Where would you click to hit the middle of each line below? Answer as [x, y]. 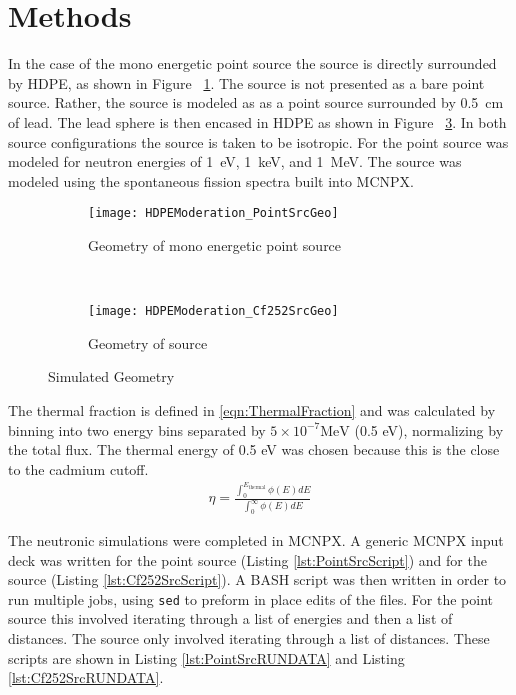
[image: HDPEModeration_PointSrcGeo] [213, 213]
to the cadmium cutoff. [78, 468]
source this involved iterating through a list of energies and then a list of [230, 618]
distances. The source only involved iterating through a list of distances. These [249, 638]
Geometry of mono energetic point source [215, 244]
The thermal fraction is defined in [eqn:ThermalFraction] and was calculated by [252, 409]
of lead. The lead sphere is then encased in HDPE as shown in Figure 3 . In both [257, 121]
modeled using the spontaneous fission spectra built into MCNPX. [211, 180]
